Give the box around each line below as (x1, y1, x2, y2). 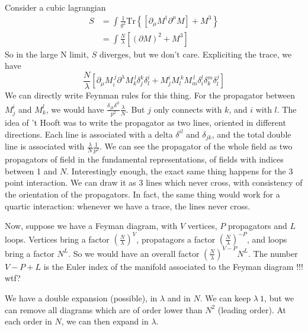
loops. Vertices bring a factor (5, 233, 110, 245)
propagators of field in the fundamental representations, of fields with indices (5, 153, 284, 165)
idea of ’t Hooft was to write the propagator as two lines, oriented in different (5, 116, 286, 129)
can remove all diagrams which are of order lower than (5, 303, 203, 316)
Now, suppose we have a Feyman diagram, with (5, 219, 178, 232)
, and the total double (211, 128, 291, 140)
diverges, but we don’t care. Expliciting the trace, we (99, 47, 292, 60)
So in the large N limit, (5, 47, 89, 60)
